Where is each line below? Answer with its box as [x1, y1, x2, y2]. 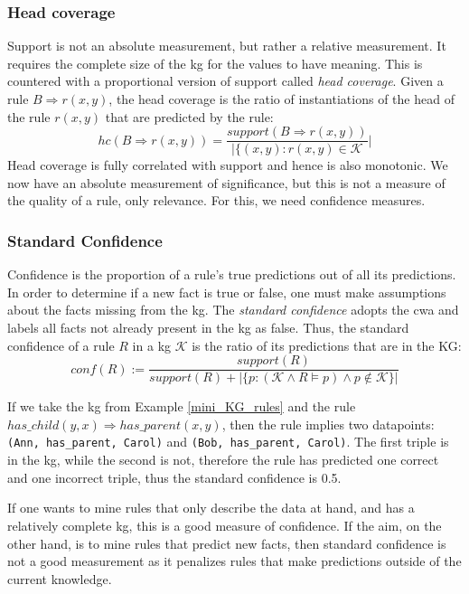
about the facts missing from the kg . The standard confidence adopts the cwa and [7, 300, 459, 319]
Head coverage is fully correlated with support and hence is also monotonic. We [7, 156, 448, 174]
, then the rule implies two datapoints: [221, 414, 435, 433]
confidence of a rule [7, 335, 115, 354]
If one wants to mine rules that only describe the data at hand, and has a [7, 498, 415, 517]
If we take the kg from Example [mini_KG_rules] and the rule [7, 397, 356, 416]
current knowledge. [7, 569, 112, 588]
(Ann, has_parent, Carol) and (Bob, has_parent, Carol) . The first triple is [7, 432, 449, 451]
